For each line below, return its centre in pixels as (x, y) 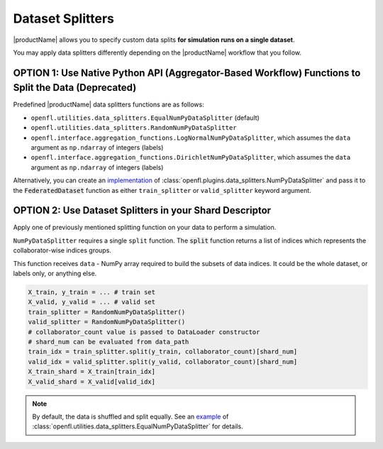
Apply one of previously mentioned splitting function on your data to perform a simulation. (145, 228)
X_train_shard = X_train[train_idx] (92, 372)
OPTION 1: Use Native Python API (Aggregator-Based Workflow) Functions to (187, 73)
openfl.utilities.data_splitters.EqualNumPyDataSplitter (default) (145, 118)
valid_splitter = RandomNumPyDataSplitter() (107, 322)
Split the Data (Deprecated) (75, 88)
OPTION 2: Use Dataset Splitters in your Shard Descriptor (142, 210)
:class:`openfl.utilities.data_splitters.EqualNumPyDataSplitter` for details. (138, 426)
